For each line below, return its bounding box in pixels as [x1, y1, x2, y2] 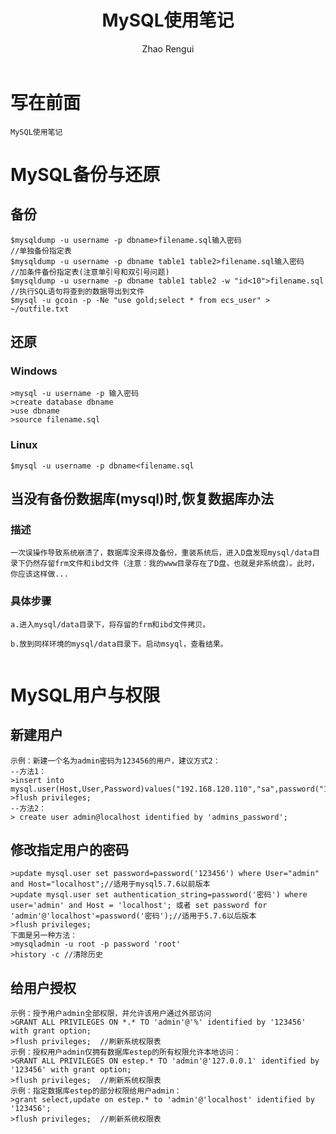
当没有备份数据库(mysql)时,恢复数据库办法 [10, 491, 274, 508]
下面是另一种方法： [10, 931, 78, 941]
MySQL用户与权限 [10, 684, 161, 706]
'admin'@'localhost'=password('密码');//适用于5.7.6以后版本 [10, 911, 257, 921]
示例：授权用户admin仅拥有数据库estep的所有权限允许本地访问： [10, 1047, 242, 1058]
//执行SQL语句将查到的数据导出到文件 [10, 286, 145, 296]
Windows [10, 364, 58, 378]
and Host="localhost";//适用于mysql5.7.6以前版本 [10, 879, 211, 890]
